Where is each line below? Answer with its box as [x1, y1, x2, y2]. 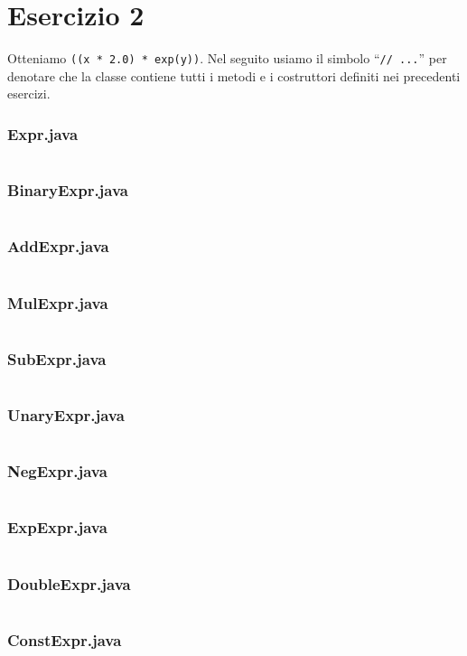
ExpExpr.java [7, 516, 107, 539]
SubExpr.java [7, 347, 107, 370]
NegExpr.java [7, 460, 107, 483]
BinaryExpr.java [7, 179, 128, 201]
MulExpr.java [7, 291, 108, 314]
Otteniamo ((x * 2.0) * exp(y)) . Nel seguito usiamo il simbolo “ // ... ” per [7, 49, 447, 68]
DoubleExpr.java [7, 572, 131, 595]
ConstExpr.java [7, 628, 122, 651]
